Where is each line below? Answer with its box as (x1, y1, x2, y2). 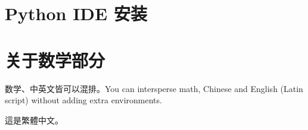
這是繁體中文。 (5, 113, 63, 126)
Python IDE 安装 (5, 1, 147, 26)
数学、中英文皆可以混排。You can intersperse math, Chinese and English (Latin (5, 82, 303, 94)
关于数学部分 (5, 47, 105, 72)
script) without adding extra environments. (5, 94, 162, 106)
